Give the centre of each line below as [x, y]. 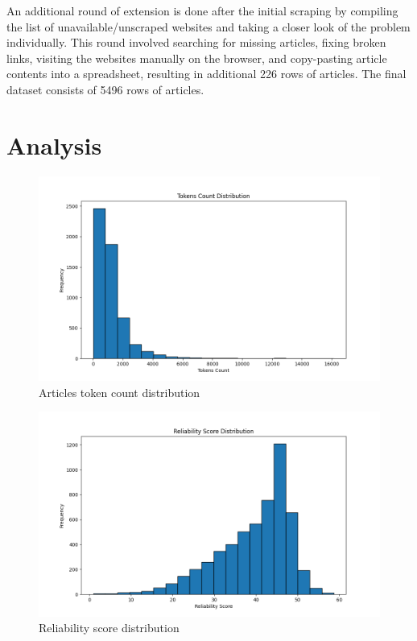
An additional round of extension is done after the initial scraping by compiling [202, 10]
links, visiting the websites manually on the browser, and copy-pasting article [197, 58]
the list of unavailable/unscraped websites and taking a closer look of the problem [208, 26]
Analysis [54, 145]
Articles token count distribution [120, 392]
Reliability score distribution [109, 628]
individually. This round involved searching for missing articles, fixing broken [196, 42]
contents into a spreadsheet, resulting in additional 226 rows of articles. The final [206, 74]
